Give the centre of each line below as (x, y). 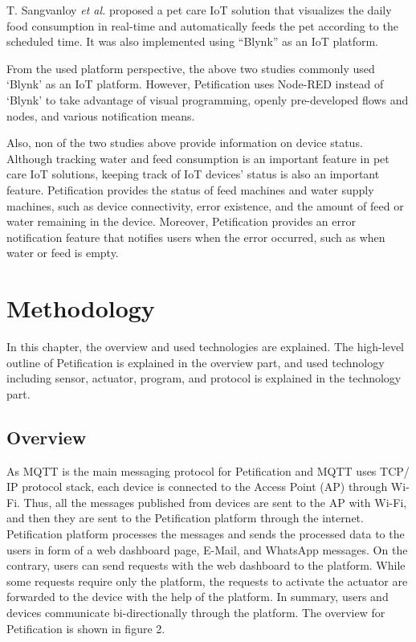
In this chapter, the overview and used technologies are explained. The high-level (205, 347)
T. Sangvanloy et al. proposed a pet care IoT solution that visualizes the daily (199, 10)
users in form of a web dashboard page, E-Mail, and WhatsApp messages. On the (207, 549)
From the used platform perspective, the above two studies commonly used (191, 68)
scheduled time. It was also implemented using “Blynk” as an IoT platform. (192, 41)
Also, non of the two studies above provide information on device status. (185, 143)
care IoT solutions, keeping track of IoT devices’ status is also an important (193, 174)
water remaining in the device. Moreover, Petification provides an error (181, 221)
